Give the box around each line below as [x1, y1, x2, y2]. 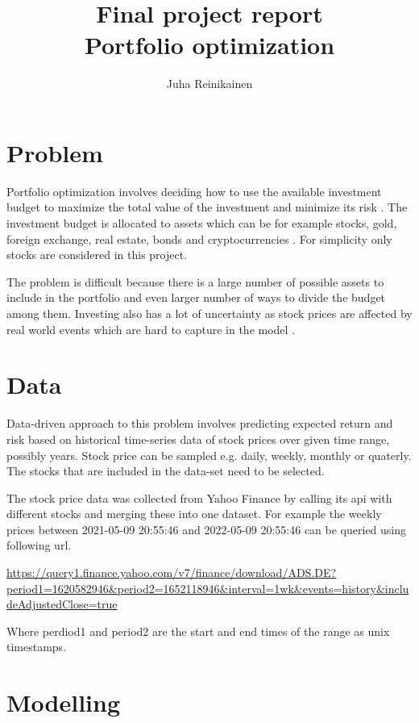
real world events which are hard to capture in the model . [6, 320, 296, 337]
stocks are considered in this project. [6, 246, 188, 263]
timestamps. [6, 638, 67, 655]
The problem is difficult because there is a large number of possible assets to [6, 273, 384, 290]
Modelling [6, 686, 121, 719]
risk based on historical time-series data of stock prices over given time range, [6, 430, 390, 447]
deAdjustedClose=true [6, 596, 118, 612]
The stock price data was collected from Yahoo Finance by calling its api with [6, 489, 392, 506]
